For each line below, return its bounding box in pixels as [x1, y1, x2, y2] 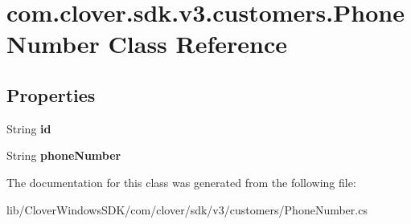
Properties [6, 82, 96, 107]
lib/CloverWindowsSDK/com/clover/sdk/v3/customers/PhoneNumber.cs [6, 201, 368, 218]
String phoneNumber [6, 147, 121, 164]
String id [6, 120, 51, 136]
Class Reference [108, 27, 288, 60]
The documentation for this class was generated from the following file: [6, 173, 356, 190]
